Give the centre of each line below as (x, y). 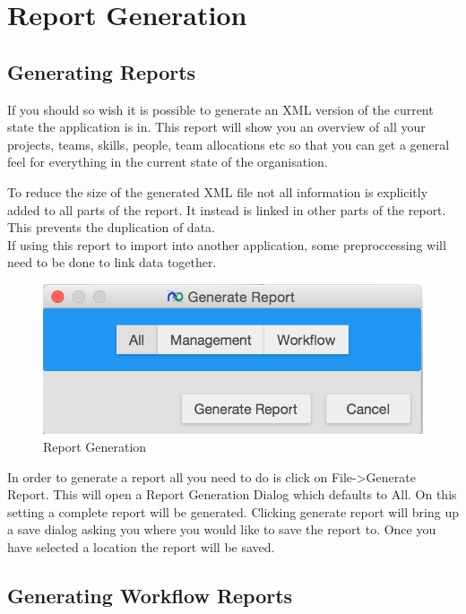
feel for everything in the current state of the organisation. (168, 162)
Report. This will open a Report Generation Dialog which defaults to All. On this (232, 494)
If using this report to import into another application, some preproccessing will (227, 244)
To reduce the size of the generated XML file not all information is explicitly (218, 191)
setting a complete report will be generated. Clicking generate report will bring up (233, 511)
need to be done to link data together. (112, 262)
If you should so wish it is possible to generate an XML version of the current (220, 109)
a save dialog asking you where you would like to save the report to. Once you (222, 529)
